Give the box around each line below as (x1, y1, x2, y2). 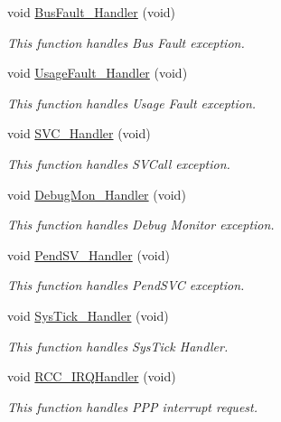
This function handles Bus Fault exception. (7, 33, 245, 52)
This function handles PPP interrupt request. (7, 397, 258, 416)
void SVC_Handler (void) (7, 124, 151, 143)
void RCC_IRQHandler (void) (7, 367, 176, 386)
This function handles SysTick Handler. (7, 336, 229, 355)
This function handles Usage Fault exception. (7, 93, 257, 112)
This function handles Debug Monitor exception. (7, 215, 275, 234)
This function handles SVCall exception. (7, 154, 230, 173)
